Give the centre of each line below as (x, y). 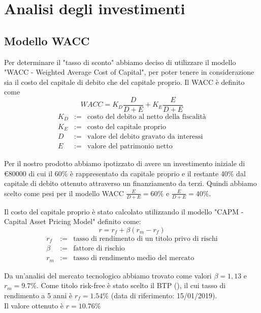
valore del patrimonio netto (130, 147)
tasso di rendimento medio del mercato (134, 258)
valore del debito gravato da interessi (145, 137)
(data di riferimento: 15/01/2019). (164, 295)
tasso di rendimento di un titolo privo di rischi (145, 239)
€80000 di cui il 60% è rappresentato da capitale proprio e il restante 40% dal (125, 173)
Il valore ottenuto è (34, 305)
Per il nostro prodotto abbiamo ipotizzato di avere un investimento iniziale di (125, 163)
